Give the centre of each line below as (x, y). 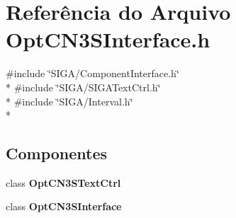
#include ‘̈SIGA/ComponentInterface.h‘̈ (92, 73)
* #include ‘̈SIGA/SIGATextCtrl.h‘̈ (83, 87)
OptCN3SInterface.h (108, 39)
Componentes (57, 153)
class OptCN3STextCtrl (63, 182)
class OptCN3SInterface (64, 206)
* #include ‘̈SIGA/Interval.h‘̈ (69, 101)
